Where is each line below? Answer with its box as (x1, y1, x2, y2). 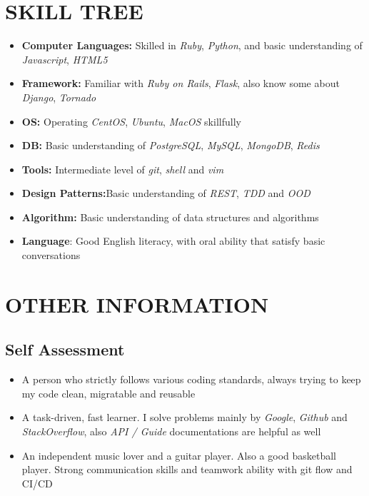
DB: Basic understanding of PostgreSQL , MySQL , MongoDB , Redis (21, 138, 320, 153)
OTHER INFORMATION (5, 289, 269, 318)
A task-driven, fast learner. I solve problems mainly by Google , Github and (21, 410, 348, 425)
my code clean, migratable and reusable (21, 385, 196, 400)
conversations (21, 248, 81, 263)
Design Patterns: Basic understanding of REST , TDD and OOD (21, 186, 310, 201)
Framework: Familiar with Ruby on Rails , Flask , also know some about (21, 76, 340, 91)
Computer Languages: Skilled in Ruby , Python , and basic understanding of (21, 38, 363, 53)
